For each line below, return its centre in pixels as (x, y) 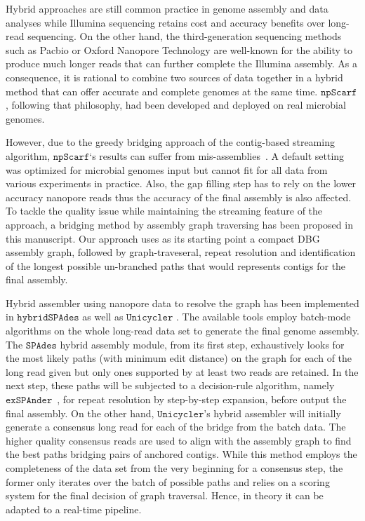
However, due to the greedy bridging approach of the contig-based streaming (170, 142)
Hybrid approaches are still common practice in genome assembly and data (167, 8)
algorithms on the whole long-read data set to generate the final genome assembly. (182, 331)
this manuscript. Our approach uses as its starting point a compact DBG (163, 238)
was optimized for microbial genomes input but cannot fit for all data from (167, 169)
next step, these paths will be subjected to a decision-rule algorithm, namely (170, 385)
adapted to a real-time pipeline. (74, 509)
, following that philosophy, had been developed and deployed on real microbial (176, 105)
